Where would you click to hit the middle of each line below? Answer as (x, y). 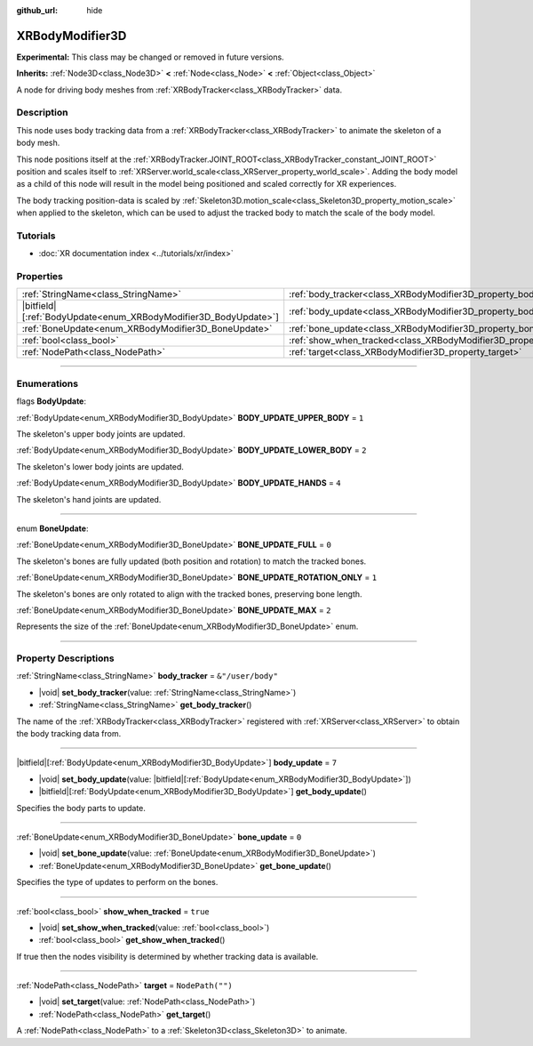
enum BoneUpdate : (52, 528)
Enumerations (48, 383)
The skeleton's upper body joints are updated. (101, 434)
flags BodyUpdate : (52, 401)
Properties (40, 277)
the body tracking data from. (69, 733)
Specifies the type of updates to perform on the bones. (117, 882)
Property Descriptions (65, 658)
